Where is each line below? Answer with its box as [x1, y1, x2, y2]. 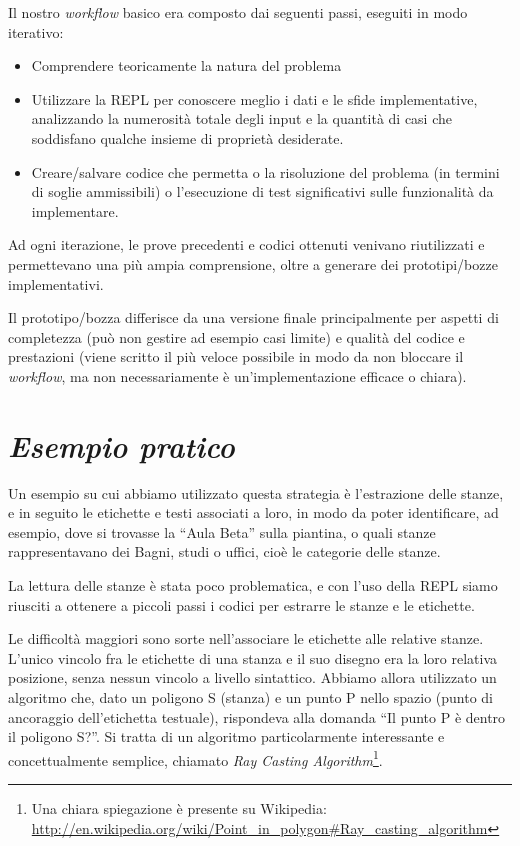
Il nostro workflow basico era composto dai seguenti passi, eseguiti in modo [8, 2, 468, 22]
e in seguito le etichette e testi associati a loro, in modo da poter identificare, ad [8, 502, 499, 523]
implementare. [31, 200, 119, 221]
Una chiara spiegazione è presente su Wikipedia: [31, 798, 327, 818]
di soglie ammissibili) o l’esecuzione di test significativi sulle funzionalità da [31, 181, 494, 202]
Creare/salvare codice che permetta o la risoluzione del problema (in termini [31, 161, 500, 182]
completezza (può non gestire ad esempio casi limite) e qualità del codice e [8, 326, 465, 347]
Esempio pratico [8, 424, 235, 466]
